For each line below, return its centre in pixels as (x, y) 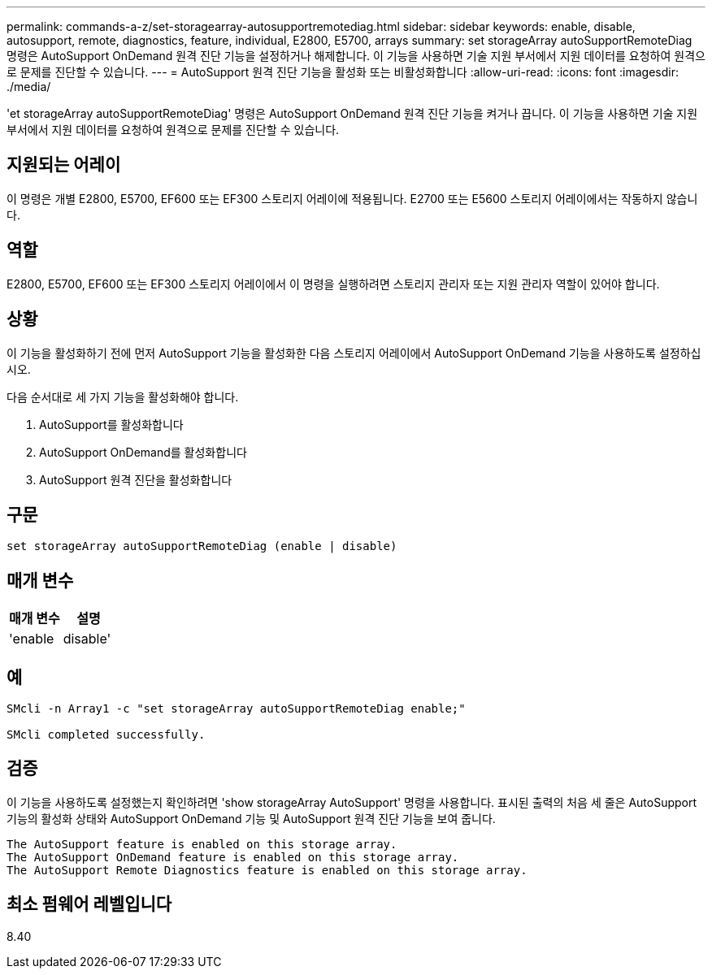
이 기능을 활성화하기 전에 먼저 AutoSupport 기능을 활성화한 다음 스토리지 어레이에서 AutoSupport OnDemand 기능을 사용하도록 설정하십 (354, 353)
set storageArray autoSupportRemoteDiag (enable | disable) (202, 546)
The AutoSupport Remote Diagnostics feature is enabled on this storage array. (267, 870)
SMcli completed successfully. (106, 735)
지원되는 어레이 (64, 165)
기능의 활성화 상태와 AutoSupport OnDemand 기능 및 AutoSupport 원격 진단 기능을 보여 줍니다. (251, 818)
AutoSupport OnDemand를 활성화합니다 (143, 452)
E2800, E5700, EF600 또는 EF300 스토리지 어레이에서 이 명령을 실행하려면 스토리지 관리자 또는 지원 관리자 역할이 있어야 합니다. (333, 284)
